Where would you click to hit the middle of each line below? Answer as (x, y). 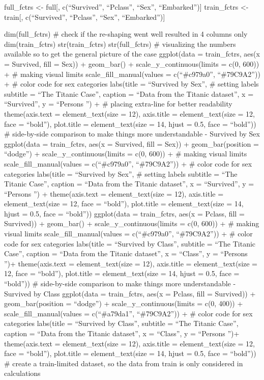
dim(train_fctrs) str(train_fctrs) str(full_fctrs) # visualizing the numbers (120, 44)
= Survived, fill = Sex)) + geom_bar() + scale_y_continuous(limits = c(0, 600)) (132, 63)
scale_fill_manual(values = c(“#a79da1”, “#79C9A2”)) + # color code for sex (128, 313)
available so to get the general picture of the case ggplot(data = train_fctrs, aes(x (132, 54)
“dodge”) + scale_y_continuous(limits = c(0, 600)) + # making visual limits (126, 154)
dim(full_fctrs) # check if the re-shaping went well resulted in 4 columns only (126, 34)
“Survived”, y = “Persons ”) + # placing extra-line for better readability (118, 104)
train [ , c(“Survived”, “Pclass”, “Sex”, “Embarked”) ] (85, 17)
